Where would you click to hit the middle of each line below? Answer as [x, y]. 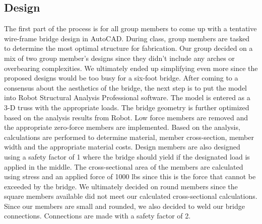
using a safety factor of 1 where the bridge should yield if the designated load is [127, 156]
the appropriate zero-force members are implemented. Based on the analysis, [122, 127]
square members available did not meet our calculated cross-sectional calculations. [131, 196]
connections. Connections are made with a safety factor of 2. [97, 216]
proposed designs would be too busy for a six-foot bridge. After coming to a [121, 78]
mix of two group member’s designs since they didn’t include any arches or [119, 58]
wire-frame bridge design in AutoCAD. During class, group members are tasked [127, 38]
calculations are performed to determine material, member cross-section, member [129, 137]
